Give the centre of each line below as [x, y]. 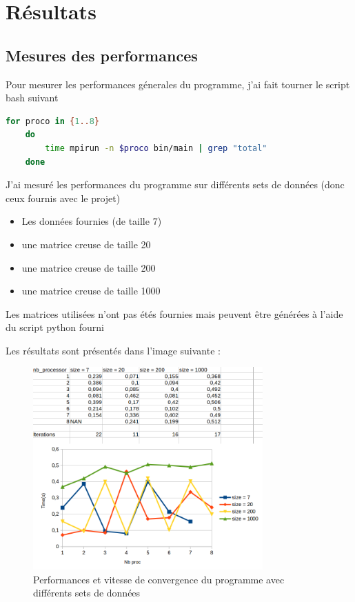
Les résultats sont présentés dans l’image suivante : [113, 350]
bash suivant [32, 98]
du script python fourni [55, 327]
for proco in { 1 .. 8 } [53, 121]
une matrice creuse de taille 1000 [91, 291]
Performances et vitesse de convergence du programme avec [159, 579]
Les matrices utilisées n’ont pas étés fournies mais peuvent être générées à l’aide [174, 313]
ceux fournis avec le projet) [63, 198]
